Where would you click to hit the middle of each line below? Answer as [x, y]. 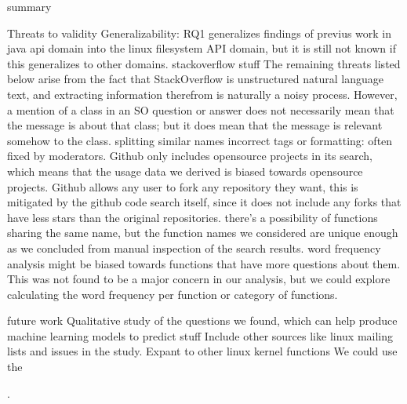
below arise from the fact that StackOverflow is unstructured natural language [195, 79]
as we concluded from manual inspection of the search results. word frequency [194, 247]
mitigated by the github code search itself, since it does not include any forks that [204, 202]
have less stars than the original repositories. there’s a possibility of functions [193, 217]
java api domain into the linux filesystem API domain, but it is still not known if [202, 48]
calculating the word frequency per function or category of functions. [173, 294]
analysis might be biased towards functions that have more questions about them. [204, 263]
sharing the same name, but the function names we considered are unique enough [203, 233]
